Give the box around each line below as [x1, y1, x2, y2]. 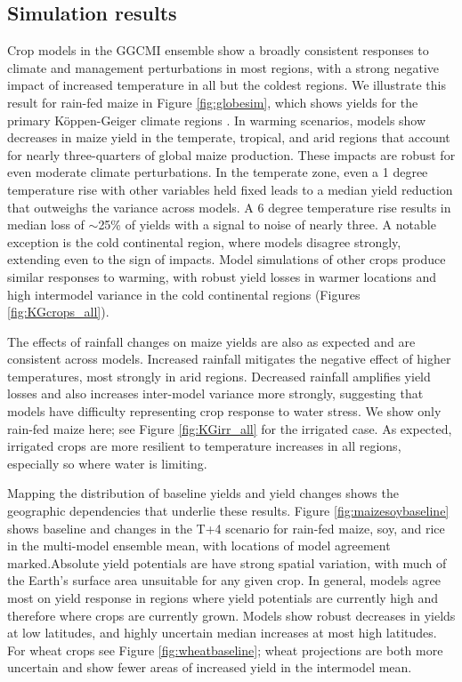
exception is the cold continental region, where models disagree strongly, [7, 232, 401, 251]
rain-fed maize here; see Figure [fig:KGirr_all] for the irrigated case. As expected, [7, 419, 452, 437]
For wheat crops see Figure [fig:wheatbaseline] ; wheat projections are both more [7, 640, 443, 659]
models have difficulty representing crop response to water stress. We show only [7, 402, 442, 421]
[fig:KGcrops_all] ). [7, 302, 109, 321]
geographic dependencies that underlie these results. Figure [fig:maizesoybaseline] [7, 501, 450, 520]
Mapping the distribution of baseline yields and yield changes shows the [7, 484, 399, 502]
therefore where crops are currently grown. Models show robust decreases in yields [7, 606, 456, 624]
